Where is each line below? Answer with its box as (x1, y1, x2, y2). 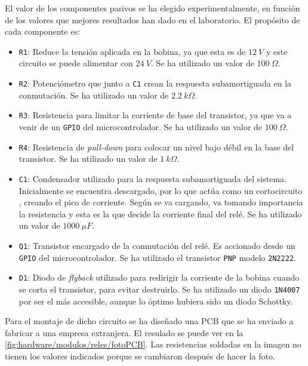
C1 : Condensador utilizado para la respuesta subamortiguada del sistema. (19, 172, 287, 184)
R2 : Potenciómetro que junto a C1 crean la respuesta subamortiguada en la (19, 77, 292, 90)
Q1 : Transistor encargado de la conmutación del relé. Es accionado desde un (19, 239, 295, 251)
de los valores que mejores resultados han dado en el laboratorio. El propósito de (5, 13, 300, 26)
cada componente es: (5, 25, 81, 38)
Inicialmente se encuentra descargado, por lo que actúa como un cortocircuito (19, 184, 303, 196)
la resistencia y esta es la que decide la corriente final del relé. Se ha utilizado (19, 207, 302, 220)
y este (266, 45, 288, 57)
